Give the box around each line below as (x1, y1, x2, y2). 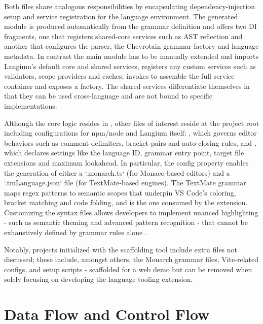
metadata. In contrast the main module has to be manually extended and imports (4, 50, 258, 61)
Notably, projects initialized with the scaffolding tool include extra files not (4, 244, 238, 254)
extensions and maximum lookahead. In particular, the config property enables (4, 157, 249, 168)
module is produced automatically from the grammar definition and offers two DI (4, 21, 257, 31)
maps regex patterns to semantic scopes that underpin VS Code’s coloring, (4, 187, 236, 198)
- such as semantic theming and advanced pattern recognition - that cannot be (4, 217, 248, 228)
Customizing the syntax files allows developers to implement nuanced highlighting (4, 207, 258, 217)
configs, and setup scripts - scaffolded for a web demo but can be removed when (4, 264, 252, 274)
